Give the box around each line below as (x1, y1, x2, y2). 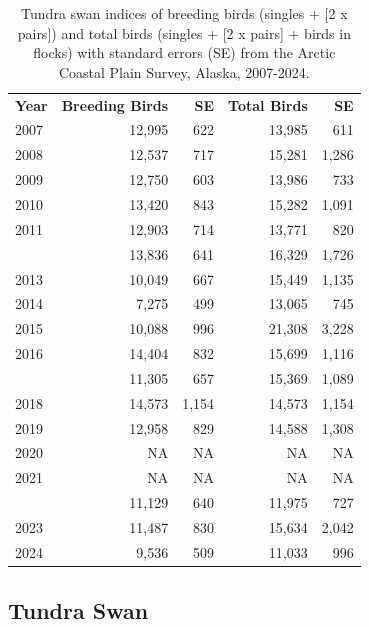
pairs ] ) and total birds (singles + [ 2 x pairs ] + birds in (17, 22, 351, 43)
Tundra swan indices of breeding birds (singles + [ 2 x (21, 3, 348, 23)
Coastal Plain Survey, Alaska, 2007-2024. (58, 61, 310, 82)
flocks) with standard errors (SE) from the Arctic (33, 42, 336, 63)
